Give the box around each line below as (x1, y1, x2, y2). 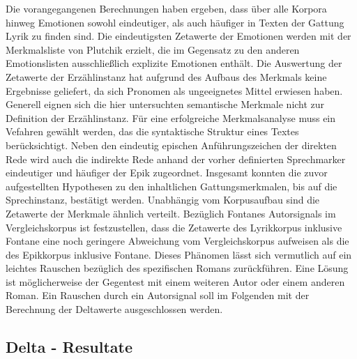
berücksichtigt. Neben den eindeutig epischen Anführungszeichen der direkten (6, 137, 337, 152)
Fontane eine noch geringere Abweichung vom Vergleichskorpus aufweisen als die (6, 234, 349, 248)
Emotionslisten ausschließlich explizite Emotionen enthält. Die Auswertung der (6, 56, 342, 70)
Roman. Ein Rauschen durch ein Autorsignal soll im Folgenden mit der (6, 288, 310, 303)
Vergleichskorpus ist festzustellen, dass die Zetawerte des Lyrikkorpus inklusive (6, 220, 342, 234)
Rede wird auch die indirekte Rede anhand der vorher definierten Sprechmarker (6, 151, 346, 166)
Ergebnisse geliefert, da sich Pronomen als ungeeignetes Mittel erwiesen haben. (6, 83, 343, 98)
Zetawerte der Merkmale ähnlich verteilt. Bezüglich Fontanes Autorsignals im (6, 206, 336, 220)
